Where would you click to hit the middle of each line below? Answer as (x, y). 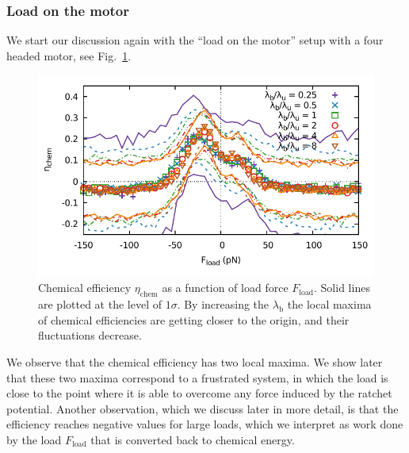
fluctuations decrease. (90, 335)
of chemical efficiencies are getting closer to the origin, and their (194, 319)
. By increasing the (223, 304)
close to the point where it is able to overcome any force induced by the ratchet (199, 393)
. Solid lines (342, 288)
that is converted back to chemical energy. (193, 439)
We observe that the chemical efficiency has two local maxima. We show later (195, 361)
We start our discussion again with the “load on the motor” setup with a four (195, 40)
